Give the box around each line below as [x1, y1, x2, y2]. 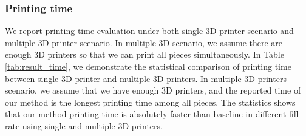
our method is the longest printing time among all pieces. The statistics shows [5, 95, 296, 108]
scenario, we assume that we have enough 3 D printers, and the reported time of [5, 84, 301, 97]
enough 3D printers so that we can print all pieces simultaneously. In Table [5, 48, 284, 61]
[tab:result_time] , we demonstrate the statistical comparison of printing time [5, 60, 291, 72]
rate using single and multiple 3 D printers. [5, 119, 163, 132]
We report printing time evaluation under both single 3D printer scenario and [5, 24, 294, 37]
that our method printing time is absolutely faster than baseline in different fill [5, 107, 299, 120]
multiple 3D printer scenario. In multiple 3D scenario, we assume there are [5, 36, 283, 49]
